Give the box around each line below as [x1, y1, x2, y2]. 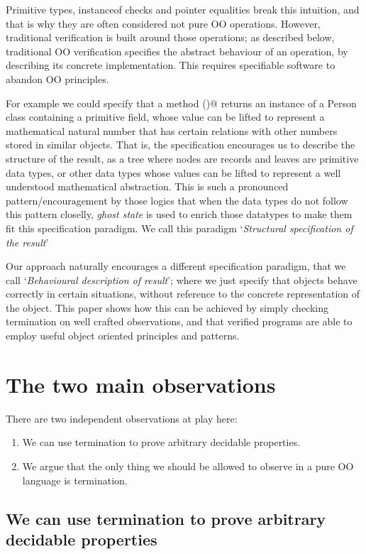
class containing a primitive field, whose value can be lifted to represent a [6, 109, 325, 124]
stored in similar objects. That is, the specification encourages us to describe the [6, 137, 355, 152]
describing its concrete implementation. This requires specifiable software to [6, 58, 335, 72]
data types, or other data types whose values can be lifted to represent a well [6, 165, 341, 180]
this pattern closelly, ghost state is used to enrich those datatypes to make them [6, 207, 353, 222]
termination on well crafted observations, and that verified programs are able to [6, 314, 353, 329]
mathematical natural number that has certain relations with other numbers [6, 123, 338, 138]
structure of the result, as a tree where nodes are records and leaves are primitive [6, 151, 359, 165]
